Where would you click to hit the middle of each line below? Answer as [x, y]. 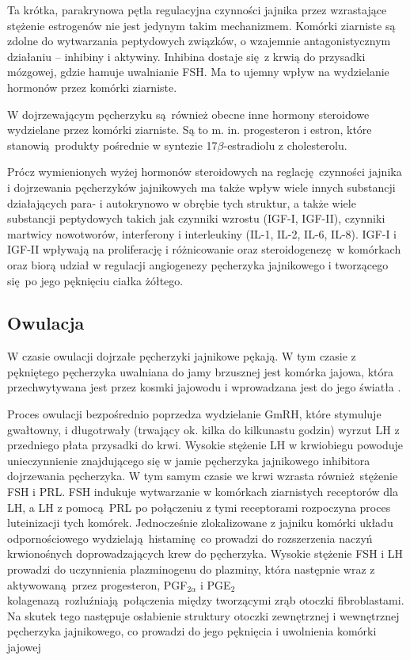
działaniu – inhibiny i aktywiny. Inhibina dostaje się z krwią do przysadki [186, 56]
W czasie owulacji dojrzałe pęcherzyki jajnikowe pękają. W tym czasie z [182, 356]
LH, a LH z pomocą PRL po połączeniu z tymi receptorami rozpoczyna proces [199, 507]
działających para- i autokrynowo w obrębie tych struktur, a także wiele [182, 202]
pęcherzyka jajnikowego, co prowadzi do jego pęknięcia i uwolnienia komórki [192, 631]
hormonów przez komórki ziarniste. [92, 87]
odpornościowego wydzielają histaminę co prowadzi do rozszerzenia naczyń [190, 538]
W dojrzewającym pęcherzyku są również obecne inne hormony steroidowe [188, 114]
